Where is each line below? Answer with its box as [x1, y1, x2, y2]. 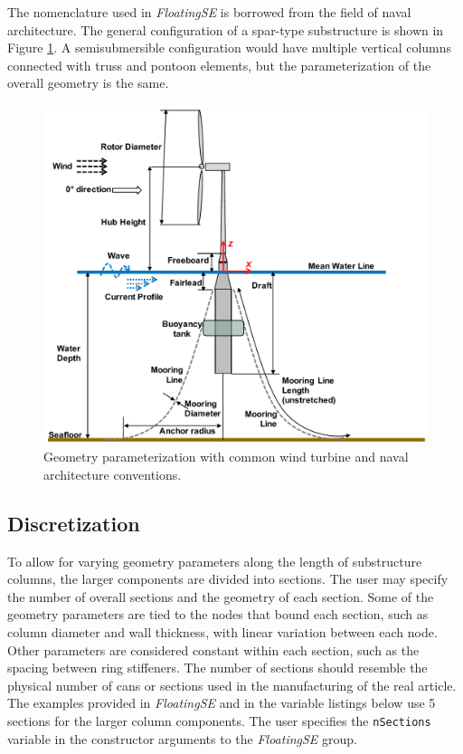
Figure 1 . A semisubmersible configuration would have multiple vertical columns [7, 38, 452, 57]
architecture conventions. [43, 464, 182, 483]
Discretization [7, 509, 140, 537]
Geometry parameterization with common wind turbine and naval [43, 447, 409, 466]
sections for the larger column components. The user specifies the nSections [7, 711, 431, 730]
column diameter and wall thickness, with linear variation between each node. [7, 623, 438, 642]
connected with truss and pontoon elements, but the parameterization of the [7, 55, 431, 74]
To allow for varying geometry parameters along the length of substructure [7, 551, 422, 570]
